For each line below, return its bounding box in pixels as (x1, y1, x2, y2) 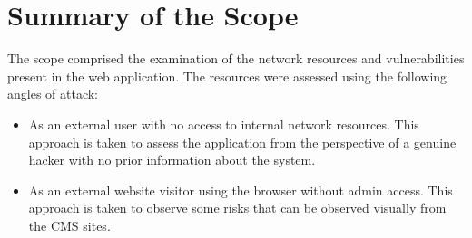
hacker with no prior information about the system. (28, 150, 316, 169)
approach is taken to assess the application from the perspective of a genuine (28, 132, 457, 151)
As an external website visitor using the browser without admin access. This (28, 180, 453, 199)
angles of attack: (7, 84, 99, 103)
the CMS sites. (28, 215, 111, 234)
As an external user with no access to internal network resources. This (28, 114, 419, 133)
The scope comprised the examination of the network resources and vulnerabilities (7, 49, 465, 68)
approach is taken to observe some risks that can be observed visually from (28, 198, 447, 217)
